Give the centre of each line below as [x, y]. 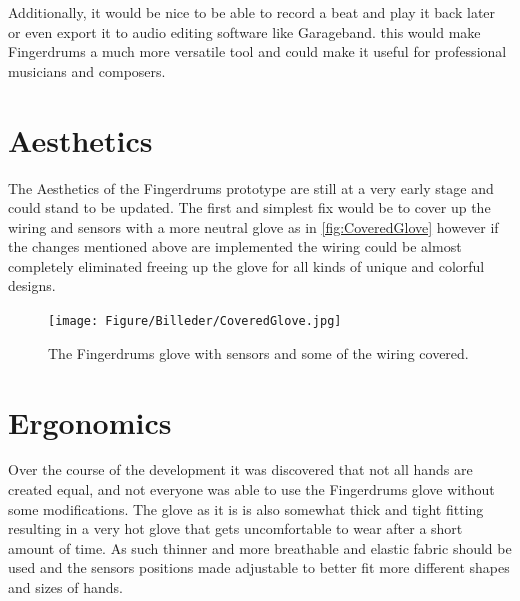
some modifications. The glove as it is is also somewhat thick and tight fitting [246, 508]
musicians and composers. [87, 70]
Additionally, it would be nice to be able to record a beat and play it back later [252, 12]
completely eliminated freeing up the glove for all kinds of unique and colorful [246, 265]
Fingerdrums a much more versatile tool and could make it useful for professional [257, 51]
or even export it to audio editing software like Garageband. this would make [244, 31]
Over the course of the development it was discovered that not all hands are [240, 469]
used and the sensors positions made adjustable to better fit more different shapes [259, 567]
